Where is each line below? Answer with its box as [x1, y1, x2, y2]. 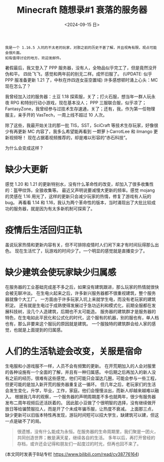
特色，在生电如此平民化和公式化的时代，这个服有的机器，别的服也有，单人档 [5, 315, 159, 320]
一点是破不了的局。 [5, 418, 44, 424]
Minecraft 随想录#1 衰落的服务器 [17, 4, 147, 16]
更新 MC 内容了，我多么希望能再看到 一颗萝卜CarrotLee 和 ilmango [18, 128, 153, 134]
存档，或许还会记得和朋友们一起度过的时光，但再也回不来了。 [17, 440, 142, 446]
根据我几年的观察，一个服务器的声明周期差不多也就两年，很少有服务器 [14, 393, 156, 399]
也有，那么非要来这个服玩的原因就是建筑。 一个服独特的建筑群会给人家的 [5, 320, 152, 326]
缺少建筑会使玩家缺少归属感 [5, 267, 117, 278]
